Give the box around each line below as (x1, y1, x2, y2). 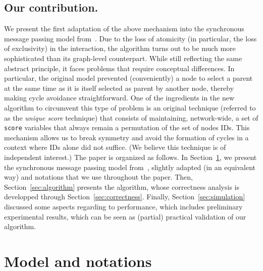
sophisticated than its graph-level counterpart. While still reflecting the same (4, 52, 242, 63)
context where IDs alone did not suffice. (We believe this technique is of (4, 142, 226, 152)
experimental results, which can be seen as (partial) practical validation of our (4, 211, 246, 222)
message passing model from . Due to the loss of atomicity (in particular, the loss (4, 33, 257, 43)
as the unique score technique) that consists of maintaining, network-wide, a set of (4, 112, 258, 123)
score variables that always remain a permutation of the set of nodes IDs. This (4, 122, 250, 133)
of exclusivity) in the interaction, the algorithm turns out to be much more (4, 43, 236, 53)
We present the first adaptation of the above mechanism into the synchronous (4, 23, 244, 34)
